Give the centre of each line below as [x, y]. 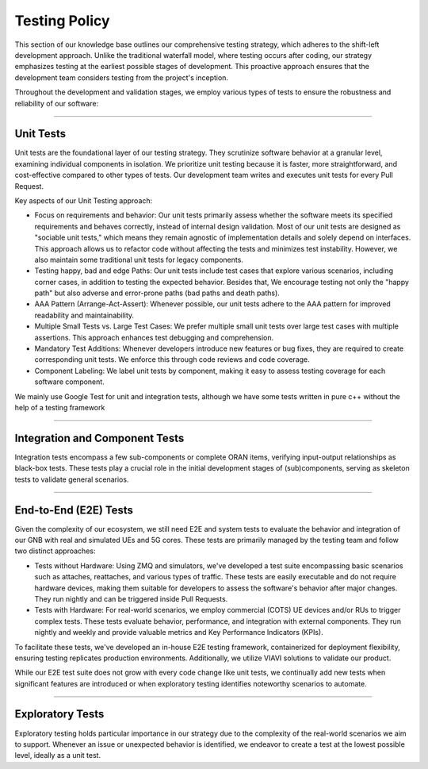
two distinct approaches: [55, 551]
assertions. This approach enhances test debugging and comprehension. [154, 337]
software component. [69, 382]
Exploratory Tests [59, 714]
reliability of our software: [57, 103]
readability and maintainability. [84, 315]
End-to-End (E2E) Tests [74, 510]
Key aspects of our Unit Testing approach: [84, 200]
